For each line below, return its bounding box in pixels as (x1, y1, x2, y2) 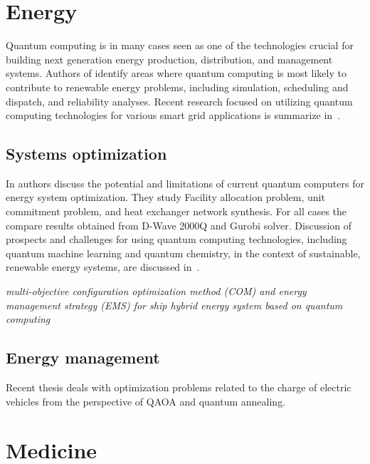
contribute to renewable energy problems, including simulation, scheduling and (6, 79, 349, 94)
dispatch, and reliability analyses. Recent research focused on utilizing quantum (6, 93, 353, 108)
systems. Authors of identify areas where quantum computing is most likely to (6, 66, 347, 81)
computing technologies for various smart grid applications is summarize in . (6, 108, 341, 123)
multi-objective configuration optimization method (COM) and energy (6, 284, 307, 299)
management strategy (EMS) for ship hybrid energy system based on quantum (6, 297, 343, 312)
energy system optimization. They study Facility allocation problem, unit (6, 190, 325, 205)
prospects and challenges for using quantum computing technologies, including (6, 232, 347, 247)
